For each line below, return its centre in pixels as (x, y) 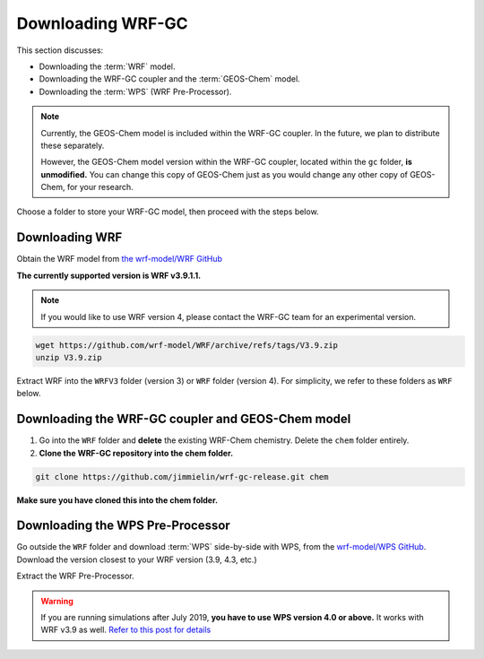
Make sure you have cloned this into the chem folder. (117, 500)
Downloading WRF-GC (102, 23)
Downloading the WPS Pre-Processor (123, 526)
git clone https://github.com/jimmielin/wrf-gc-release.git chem (182, 477)
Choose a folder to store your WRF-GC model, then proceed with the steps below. (168, 212)
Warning (57, 601)
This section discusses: (60, 50)
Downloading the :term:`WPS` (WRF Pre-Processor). (135, 91)
